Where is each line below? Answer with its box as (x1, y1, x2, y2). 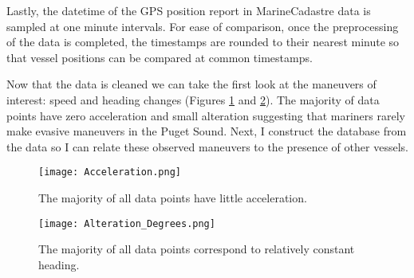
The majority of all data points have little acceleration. (38, 190, 307, 206)
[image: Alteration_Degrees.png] (38, 217, 215, 229)
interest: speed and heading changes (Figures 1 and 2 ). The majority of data (6, 91, 380, 108)
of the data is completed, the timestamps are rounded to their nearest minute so (6, 33, 400, 50)
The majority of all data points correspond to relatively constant (38, 241, 355, 257)
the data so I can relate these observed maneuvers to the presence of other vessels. (6, 138, 408, 155)
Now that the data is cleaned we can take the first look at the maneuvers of (6, 76, 377, 92)
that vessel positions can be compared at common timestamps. (6, 49, 313, 65)
